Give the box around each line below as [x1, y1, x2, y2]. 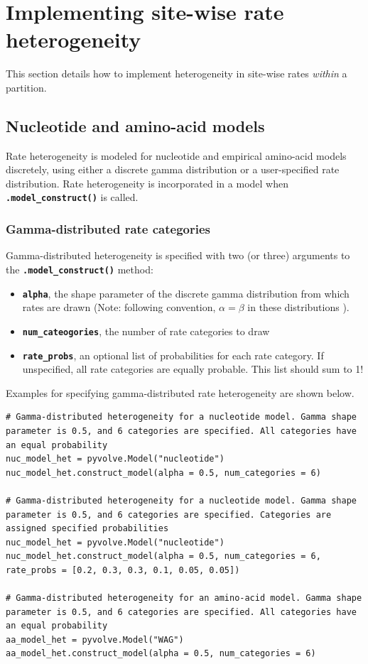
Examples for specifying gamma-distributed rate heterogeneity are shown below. [6, 385, 355, 400]
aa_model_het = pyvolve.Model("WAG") [6, 634, 184, 645]
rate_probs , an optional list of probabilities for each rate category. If [22, 347, 324, 362]
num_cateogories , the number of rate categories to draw [22, 323, 270, 338]
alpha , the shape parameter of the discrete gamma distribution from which [22, 285, 350, 300]
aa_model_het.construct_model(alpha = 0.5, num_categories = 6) [6, 648, 316, 659]
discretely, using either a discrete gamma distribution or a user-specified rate [6, 162, 340, 177]
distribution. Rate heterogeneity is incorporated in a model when [6, 175, 288, 190]
